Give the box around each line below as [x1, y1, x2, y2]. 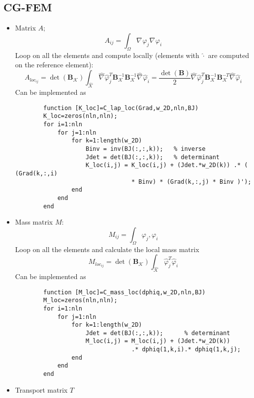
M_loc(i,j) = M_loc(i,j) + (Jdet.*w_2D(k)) [85, 338, 230, 345]
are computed [208, 50, 249, 60]
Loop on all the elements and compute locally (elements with [15, 50, 199, 60]
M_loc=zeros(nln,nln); [43, 297, 118, 304]
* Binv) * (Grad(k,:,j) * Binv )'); [131, 178, 252, 185]
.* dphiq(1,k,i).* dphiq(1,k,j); [131, 346, 241, 353]
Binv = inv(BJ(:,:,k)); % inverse [85, 145, 206, 152]
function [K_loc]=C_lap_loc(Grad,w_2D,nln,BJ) [43, 104, 199, 112]
